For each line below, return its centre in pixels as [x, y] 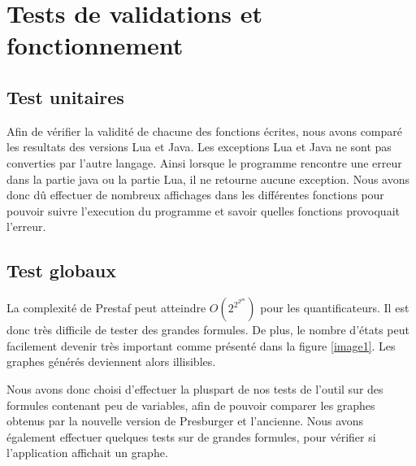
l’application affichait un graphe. [87, 453]
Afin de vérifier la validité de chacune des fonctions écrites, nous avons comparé [205, 131]
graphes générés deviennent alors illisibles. [111, 361]
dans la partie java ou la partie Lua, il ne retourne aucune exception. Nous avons [208, 179]
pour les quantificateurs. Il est [335, 308]
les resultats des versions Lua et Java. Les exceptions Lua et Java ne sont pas [199, 147]
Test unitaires [65, 96]
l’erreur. [26, 226]
